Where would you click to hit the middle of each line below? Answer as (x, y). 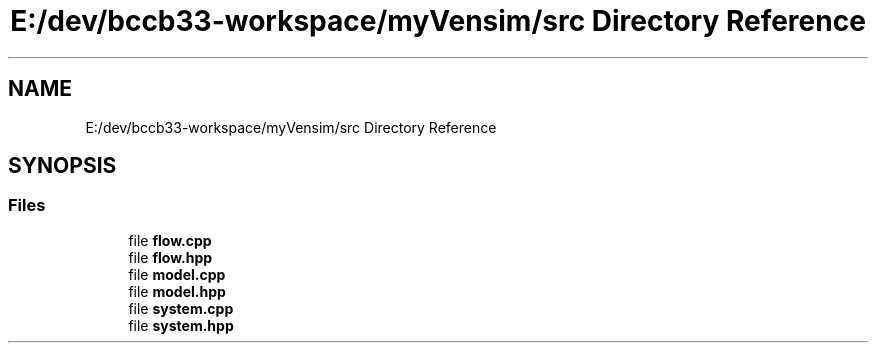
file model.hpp (177, 291)
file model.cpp (177, 274)
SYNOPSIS (62, 166)
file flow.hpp (170, 257)
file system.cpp (181, 308)
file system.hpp (181, 325)
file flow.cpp (170, 240)
